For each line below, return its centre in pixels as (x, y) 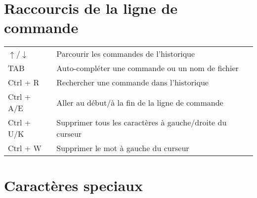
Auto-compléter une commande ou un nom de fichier (148, 68)
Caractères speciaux (73, 185)
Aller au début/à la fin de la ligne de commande (140, 102)
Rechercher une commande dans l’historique (132, 82)
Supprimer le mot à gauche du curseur (123, 148)
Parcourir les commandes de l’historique (126, 54)
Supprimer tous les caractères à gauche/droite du (142, 122)
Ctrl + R (24, 82)
